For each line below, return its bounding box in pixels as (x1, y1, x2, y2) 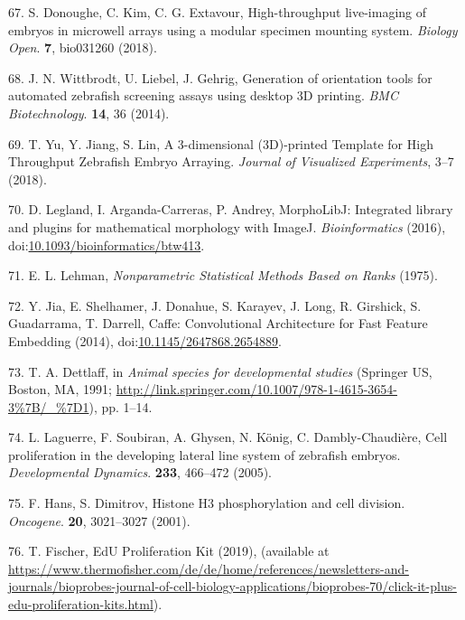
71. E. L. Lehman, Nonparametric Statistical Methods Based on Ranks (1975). (8, 266, 438, 285)
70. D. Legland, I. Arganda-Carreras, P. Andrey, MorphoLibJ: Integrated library (8, 200, 453, 219)
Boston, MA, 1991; (8, 380, 112, 399)
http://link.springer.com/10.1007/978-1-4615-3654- (116, 380, 397, 399)
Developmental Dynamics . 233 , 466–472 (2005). (8, 463, 272, 482)
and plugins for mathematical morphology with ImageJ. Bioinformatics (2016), (8, 217, 446, 236)
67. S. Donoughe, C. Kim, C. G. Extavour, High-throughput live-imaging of (8, 3, 427, 21)
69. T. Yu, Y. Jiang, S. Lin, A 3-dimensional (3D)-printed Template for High (8, 134, 433, 153)
